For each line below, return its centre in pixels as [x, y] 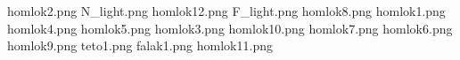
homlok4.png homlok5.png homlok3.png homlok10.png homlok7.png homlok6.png [230, 28]
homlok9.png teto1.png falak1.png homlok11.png [140, 45]
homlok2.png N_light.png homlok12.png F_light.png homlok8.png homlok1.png [226, 11]
